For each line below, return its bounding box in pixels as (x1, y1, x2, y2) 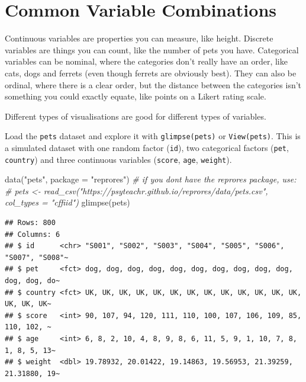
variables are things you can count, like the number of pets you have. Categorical (5, 43, 299, 56)
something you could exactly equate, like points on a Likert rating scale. (5, 90, 266, 102)
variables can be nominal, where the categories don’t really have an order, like (5, 55, 288, 68)
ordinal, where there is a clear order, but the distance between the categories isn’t (5, 78, 302, 91)
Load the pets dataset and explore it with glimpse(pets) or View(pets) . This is (5, 130, 301, 142)
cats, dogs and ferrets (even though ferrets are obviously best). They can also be (5, 66, 297, 79)
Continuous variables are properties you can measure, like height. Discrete (5, 32, 273, 44)
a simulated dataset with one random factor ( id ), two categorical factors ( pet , (5, 141, 289, 153)
